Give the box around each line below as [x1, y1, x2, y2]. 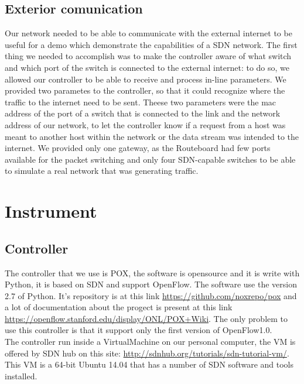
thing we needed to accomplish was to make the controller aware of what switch [5, 50, 292, 62]
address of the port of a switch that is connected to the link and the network [5, 107, 281, 119]
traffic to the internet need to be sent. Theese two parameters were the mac [5, 95, 276, 108]
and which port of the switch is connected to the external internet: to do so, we [5, 61, 290, 73]
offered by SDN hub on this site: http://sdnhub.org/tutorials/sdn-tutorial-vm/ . [5, 347, 289, 359]
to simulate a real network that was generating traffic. [5, 164, 199, 177]
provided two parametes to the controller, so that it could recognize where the [5, 84, 285, 97]
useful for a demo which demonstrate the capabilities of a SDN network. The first [5, 38, 298, 50]
